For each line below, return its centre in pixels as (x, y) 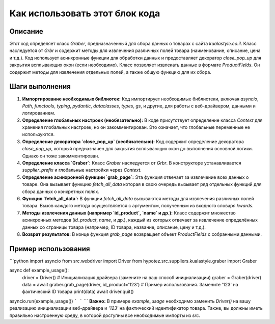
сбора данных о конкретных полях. (61, 192)
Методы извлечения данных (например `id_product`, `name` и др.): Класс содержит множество (129, 213)
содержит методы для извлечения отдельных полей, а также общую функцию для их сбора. (110, 72)
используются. (38, 134)
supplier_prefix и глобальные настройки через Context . (82, 170)
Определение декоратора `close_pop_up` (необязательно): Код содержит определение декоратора (133, 141)
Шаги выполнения (40, 87)
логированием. (39, 113)
